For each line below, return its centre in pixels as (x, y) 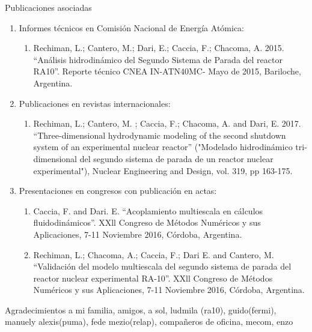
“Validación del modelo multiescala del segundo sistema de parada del (162, 266)
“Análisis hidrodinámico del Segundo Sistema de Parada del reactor (158, 59)
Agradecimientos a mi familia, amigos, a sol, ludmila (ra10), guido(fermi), (141, 309)
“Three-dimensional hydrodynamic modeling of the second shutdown (160, 135)
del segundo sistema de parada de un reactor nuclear (176, 158)
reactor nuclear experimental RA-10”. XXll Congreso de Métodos (153, 278)
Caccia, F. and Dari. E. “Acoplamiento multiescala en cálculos (148, 210)
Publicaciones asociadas (48, 7)
